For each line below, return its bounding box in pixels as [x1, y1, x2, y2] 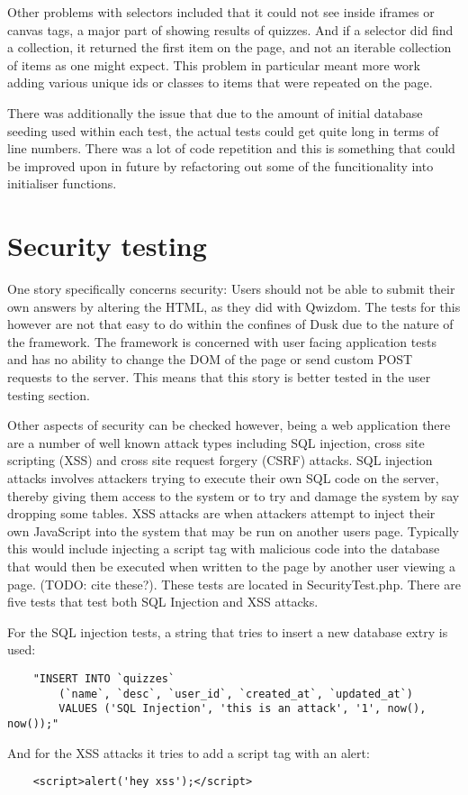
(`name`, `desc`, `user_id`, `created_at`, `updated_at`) [58, 687, 414, 700]
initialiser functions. [7, 174, 117, 193]
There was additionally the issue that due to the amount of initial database [7, 103, 423, 122]
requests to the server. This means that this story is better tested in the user [7, 368, 431, 387]
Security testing [7, 227, 207, 264]
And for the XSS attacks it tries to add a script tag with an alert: [7, 743, 370, 762]
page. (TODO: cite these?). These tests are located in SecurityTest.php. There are [7, 574, 461, 593]
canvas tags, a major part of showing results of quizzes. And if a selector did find [7, 20, 454, 39]
